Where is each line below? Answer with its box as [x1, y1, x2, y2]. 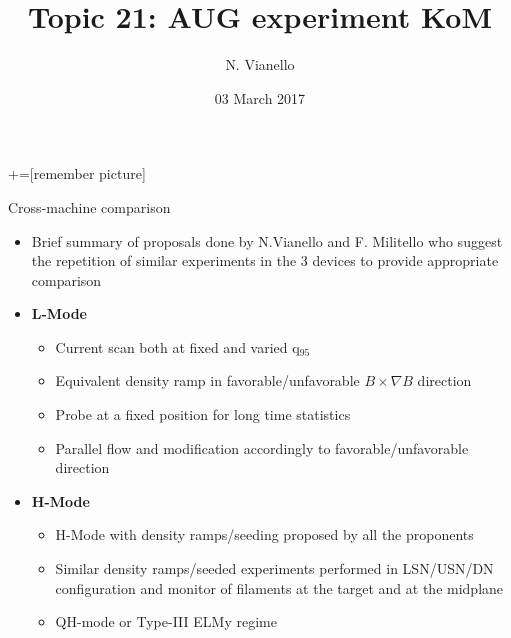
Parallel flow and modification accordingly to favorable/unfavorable [55, 437, 469, 458]
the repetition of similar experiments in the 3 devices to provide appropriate [31, 250, 499, 271]
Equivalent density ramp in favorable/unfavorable [55, 370, 360, 391]
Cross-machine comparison [8, 196, 171, 217]
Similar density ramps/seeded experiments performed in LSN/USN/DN [55, 558, 494, 579]
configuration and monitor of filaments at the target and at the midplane [55, 577, 504, 598]
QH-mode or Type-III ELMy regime [55, 611, 277, 632]
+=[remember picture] [8, 163, 146, 184]
